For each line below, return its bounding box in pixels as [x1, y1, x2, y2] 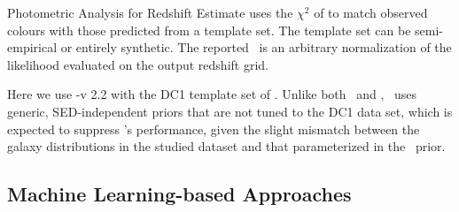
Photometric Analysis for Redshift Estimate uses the [7, 4, 293, 21]
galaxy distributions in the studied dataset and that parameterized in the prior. [7, 137, 446, 155]
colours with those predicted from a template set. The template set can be [7, 20, 411, 39]
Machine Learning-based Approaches [7, 180, 352, 208]
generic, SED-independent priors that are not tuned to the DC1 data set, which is [7, 102, 453, 120]
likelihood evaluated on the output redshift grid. [7, 55, 268, 73]
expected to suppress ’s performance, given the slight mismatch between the [7, 119, 420, 138]
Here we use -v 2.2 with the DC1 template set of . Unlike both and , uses [7, 85, 417, 103]
